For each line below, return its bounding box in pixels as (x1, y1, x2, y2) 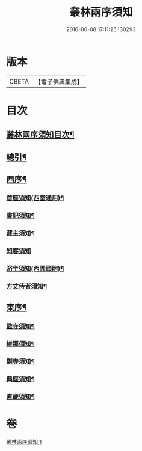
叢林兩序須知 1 (6, 438, 42, 445)
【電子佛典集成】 (34, 78, 83, 86)
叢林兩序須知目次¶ (6, 130, 75, 140)
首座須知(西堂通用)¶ (6, 194, 64, 202)
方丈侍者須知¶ (6, 282, 47, 290)
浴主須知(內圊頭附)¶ (6, 264, 64, 272)
